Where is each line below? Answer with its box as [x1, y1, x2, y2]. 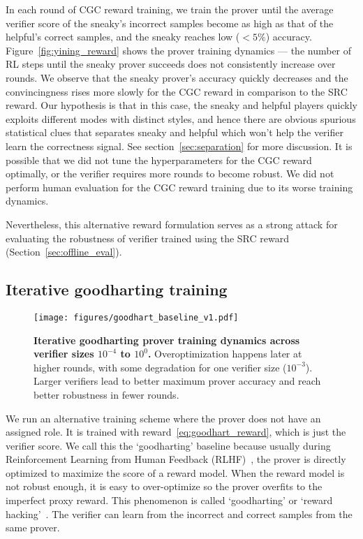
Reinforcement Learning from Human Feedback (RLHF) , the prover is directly [6, 452, 346, 466]
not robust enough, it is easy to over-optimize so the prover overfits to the [6, 479, 323, 494]
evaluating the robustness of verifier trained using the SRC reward [6, 230, 289, 245]
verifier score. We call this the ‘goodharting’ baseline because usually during [6, 438, 331, 452]
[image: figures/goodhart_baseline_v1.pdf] [34, 312, 239, 323]
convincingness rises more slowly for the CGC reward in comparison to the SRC [6, 84, 348, 98]
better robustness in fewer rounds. [34, 387, 179, 401]
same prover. [6, 520, 60, 535]
